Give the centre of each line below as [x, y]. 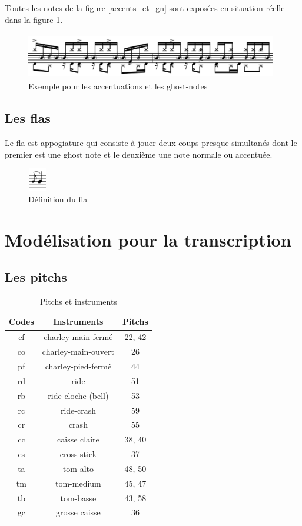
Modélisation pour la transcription [148, 239]
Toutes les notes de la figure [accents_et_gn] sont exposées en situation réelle [145, 8]
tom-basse [78, 497]
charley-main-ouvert [78, 352]
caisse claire [78, 439]
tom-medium [78, 483]
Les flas [28, 118]
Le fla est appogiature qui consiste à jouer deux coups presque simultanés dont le [151, 143]
